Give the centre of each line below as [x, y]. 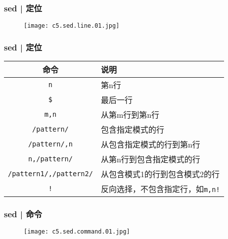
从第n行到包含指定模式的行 [150, 159]
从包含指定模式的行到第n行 [150, 144]
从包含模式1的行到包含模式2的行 [160, 174]
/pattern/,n [50, 144]
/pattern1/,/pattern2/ [50, 174]
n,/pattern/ [50, 159]
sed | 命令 [23, 214]
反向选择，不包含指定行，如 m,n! [160, 189]
